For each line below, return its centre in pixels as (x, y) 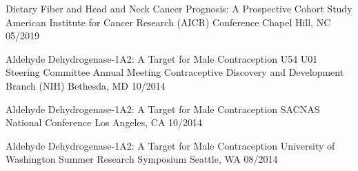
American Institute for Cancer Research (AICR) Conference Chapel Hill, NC (168, 22)
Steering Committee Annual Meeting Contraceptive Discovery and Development (175, 72)
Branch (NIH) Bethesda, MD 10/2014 (86, 85)
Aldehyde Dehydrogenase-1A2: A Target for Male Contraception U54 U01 (162, 58)
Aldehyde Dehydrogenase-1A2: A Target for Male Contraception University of (170, 145)
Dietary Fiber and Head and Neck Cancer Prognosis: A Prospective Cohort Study (179, 8)
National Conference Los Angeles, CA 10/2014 (104, 122)
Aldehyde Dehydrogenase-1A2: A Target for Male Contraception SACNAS (163, 109)
